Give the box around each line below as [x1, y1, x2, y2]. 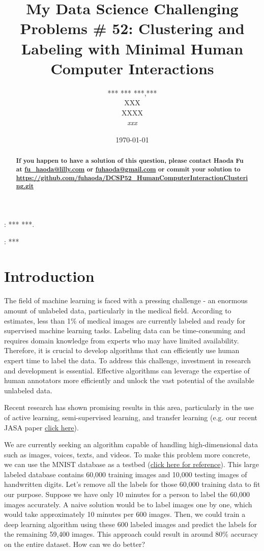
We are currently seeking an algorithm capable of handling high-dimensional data [4, 439, 258, 450]
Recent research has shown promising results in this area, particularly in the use [4, 402, 254, 413]
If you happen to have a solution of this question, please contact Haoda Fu [16, 156, 244, 165]
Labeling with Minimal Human [21, 38, 244, 59]
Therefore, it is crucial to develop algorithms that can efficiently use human [4, 345, 240, 356]
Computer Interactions [50, 57, 214, 78]
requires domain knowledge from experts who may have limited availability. [4, 335, 239, 345]
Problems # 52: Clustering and [20, 18, 245, 39]
